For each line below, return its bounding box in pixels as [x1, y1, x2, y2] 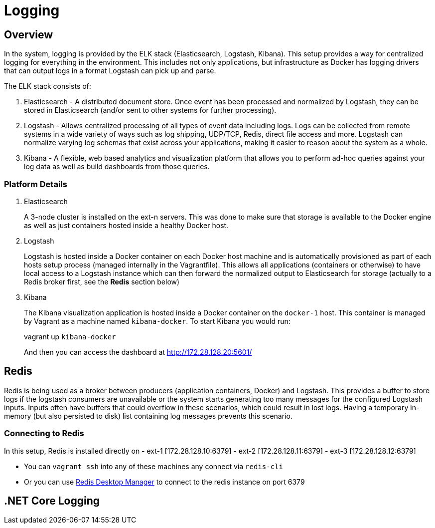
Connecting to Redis [4, 428, 84, 439]
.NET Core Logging [4, 494, 100, 507]
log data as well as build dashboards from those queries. [24, 162, 210, 171]
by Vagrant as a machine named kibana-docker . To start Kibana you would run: [24, 316, 290, 325]
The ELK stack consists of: [4, 82, 91, 91]
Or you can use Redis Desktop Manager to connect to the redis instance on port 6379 [24, 477, 305, 486]
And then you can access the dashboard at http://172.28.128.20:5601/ [24, 347, 252, 356]
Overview [4, 28, 53, 41]
